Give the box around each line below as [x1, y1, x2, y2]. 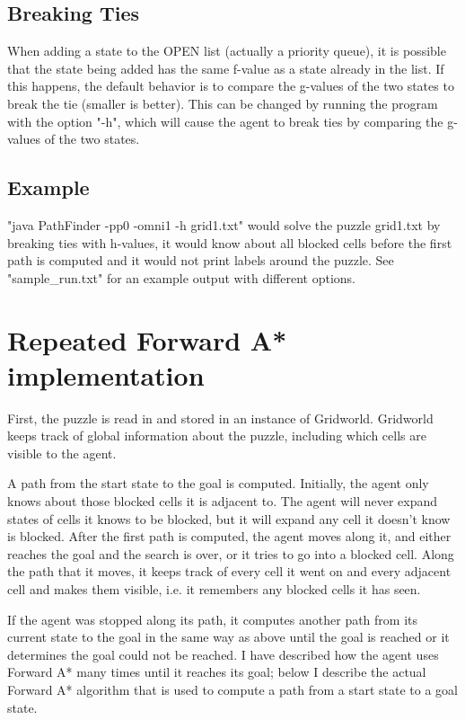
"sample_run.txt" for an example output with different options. [7, 268, 356, 287]
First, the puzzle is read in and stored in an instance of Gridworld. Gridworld [7, 408, 434, 427]
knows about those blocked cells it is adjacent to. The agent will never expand [7, 492, 438, 511]
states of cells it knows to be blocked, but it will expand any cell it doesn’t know [7, 509, 451, 528]
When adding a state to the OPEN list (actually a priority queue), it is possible [7, 41, 446, 60]
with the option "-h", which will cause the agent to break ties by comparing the [7, 111, 443, 130]
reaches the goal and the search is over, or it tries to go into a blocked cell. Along [7, 544, 454, 563]
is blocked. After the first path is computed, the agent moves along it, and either [7, 527, 452, 546]
